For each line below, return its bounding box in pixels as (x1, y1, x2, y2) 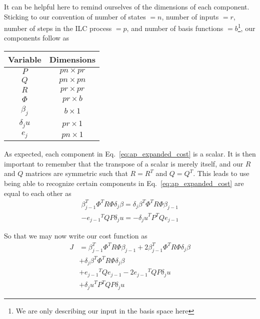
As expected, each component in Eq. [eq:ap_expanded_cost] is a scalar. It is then (4, 148, 256, 159)
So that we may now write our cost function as (4, 230, 147, 241)
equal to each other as (4, 187, 71, 198)
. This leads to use (193, 168, 249, 178)
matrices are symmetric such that (25, 168, 128, 178)
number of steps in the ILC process (4, 22, 112, 33)
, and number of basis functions (126, 22, 223, 33)
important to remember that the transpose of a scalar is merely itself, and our (4, 158, 243, 168)
